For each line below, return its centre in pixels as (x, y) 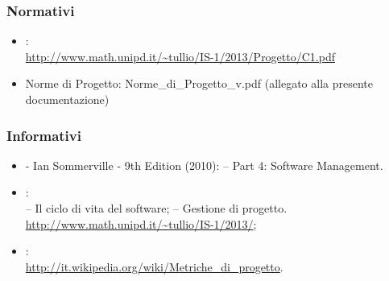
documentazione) (67, 99)
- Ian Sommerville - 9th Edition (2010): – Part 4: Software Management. (204, 165)
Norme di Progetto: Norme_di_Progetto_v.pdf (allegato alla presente (199, 83)
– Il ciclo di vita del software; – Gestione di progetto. (156, 208)
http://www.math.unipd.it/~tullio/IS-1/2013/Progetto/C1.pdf (180, 56)
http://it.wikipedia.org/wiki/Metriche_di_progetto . (154, 266)
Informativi (44, 135)
